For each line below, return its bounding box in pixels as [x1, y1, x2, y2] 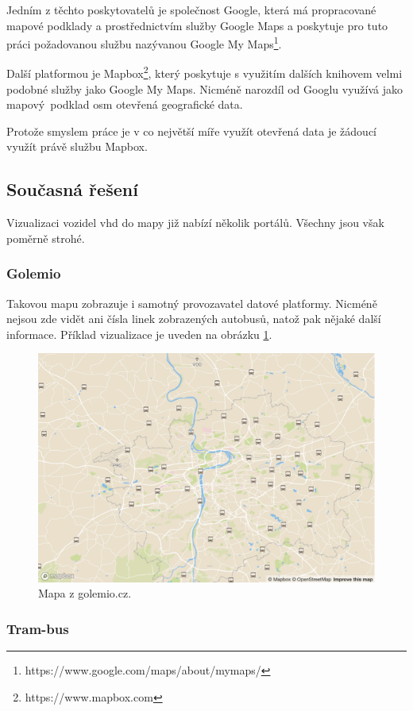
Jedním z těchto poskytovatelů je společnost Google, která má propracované [6, 2, 376, 17]
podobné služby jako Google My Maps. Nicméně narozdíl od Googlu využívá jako [6, 80, 403, 97]
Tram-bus [6, 618, 69, 638]
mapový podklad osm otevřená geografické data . [6, 96, 243, 113]
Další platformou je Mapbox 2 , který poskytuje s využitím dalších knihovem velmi [6, 63, 403, 82]
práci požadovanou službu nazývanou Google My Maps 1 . [6, 33, 282, 52]
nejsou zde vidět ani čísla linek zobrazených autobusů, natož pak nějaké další [6, 310, 381, 327]
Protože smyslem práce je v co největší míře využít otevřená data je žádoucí [6, 122, 377, 139]
